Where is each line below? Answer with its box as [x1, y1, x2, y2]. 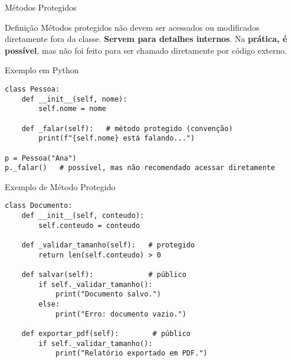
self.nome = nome [38, 105, 106, 113]
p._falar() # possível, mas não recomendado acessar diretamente [5, 164, 275, 172]
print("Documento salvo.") [55, 290, 161, 299]
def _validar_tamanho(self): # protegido [21, 241, 195, 250]
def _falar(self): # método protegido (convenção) [21, 124, 233, 133]
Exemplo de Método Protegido [5, 180, 116, 193]
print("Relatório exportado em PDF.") [55, 349, 208, 358]
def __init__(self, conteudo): [21, 211, 145, 220]
